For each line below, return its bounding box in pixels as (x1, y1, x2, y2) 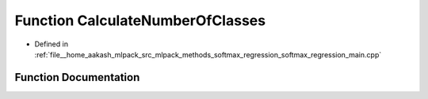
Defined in (34, 39, 69, 49)
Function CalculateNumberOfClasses (14, 12, 266, 29)
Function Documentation (14, 71, 140, 84)
